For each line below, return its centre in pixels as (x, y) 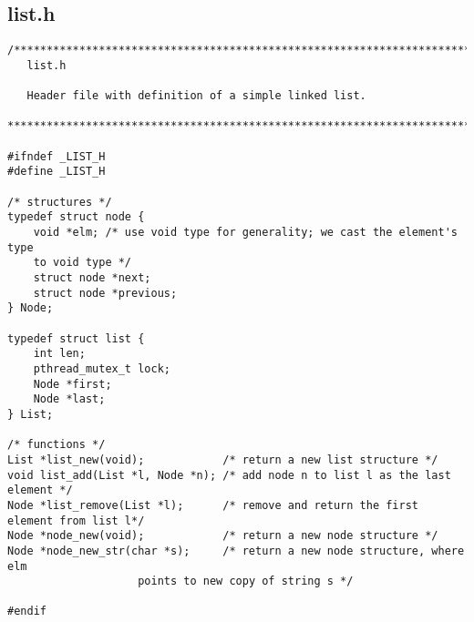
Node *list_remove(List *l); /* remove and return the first (213, 505)
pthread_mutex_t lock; (102, 368)
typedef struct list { (76, 338)
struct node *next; (92, 278)
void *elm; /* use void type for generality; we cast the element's (245, 233)
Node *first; (72, 384)
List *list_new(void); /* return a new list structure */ (223, 459)
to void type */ (82, 263)
